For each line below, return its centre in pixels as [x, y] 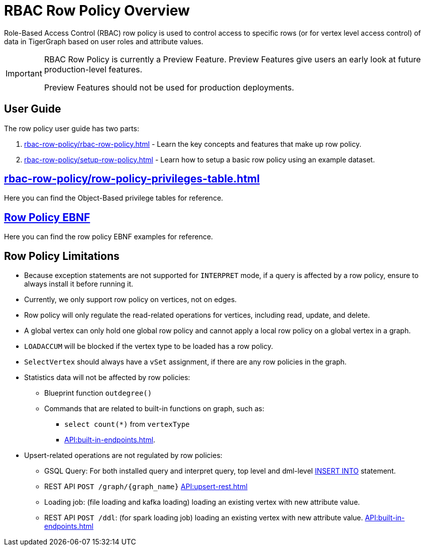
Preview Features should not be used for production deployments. [169, 87]
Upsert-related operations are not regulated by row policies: [123, 455]
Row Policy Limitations [62, 256]
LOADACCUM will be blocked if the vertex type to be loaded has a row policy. [149, 346]
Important [24, 73]
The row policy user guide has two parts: [72, 128]
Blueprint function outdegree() [98, 393]
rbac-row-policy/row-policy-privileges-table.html [132, 179]
